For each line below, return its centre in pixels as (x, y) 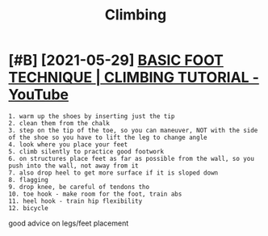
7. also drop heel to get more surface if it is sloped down (113, 173)
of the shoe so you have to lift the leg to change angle (108, 137)
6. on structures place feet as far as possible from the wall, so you (131, 158)
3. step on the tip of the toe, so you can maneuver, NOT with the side (133, 130)
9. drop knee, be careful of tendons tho (79, 187)
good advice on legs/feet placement (69, 223)
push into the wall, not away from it (73, 166)
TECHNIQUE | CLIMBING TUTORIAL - (134, 78)
